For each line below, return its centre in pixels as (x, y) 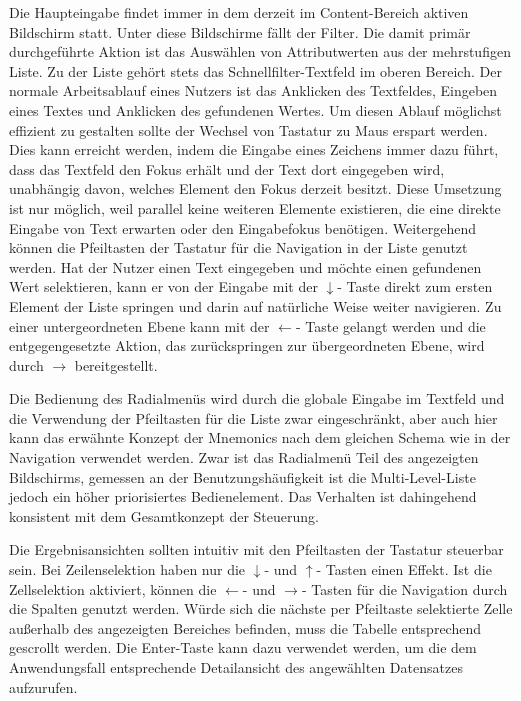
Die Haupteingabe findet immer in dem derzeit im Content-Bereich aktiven (239, 12)
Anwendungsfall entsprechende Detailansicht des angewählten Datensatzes (236, 667)
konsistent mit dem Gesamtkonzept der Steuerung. (164, 515)
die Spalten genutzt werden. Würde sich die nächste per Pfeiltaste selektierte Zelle (261, 608)
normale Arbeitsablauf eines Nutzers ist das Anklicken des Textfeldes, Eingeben (253, 90)
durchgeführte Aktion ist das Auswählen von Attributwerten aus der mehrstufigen (260, 51)
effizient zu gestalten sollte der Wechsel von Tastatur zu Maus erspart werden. (248, 129)
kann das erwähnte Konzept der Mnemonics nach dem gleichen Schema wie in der (260, 437)
